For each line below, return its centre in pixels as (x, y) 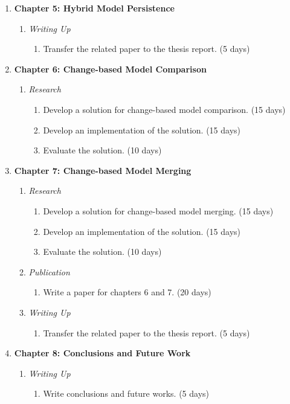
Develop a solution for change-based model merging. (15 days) (158, 210)
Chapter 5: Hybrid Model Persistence (94, 8)
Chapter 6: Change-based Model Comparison (110, 69)
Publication (49, 271)
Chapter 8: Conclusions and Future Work (102, 353)
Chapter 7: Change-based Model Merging (103, 170)
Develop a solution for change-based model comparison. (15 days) (164, 109)
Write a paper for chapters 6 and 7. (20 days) (127, 292)
